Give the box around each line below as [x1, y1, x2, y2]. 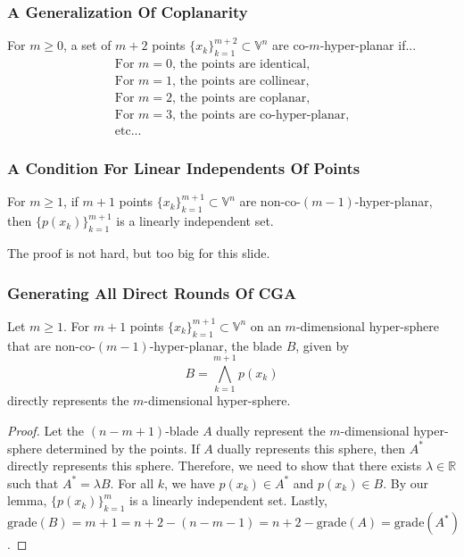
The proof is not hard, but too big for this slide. [7, 243, 270, 262]
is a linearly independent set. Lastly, [129, 491, 327, 510]
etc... [114, 125, 142, 138]
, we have [164, 473, 215, 492]
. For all [110, 473, 154, 492]
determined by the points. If [46, 438, 200, 457]
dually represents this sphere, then [217, 438, 405, 457]
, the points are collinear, [172, 75, 310, 88]
